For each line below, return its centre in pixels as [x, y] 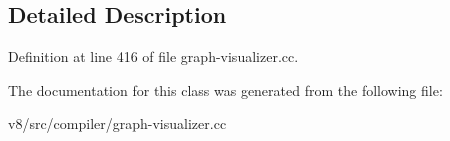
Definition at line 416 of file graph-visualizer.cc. [153, 56]
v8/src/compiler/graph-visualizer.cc [117, 123]
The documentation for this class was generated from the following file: [225, 89]
